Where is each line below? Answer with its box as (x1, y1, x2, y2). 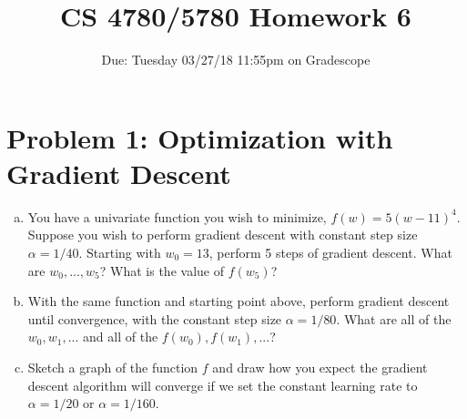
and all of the (83, 327, 158, 346)
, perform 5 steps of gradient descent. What (208, 243, 452, 262)
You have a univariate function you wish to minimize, (27, 207, 327, 226)
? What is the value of (99, 261, 224, 280)
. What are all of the (336, 309, 452, 328)
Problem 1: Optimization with (6, 118, 393, 156)
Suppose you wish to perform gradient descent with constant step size (27, 225, 418, 244)
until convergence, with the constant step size (27, 309, 282, 328)
